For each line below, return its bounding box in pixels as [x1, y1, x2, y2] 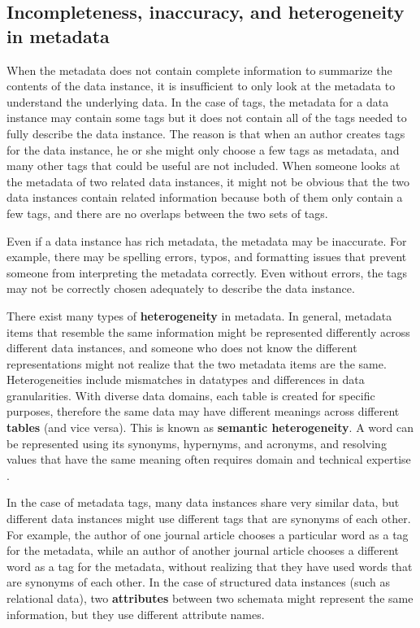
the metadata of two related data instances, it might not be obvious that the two [6, 172, 410, 190]
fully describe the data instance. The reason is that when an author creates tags [6, 124, 405, 142]
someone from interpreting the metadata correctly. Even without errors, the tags [6, 264, 408, 281]
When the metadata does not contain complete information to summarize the [6, 61, 392, 78]
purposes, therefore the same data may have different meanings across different [6, 403, 400, 420]
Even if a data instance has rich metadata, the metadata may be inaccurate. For [6, 232, 407, 249]
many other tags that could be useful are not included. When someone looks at [6, 157, 401, 174]
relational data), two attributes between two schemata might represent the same [6, 590, 414, 606]
